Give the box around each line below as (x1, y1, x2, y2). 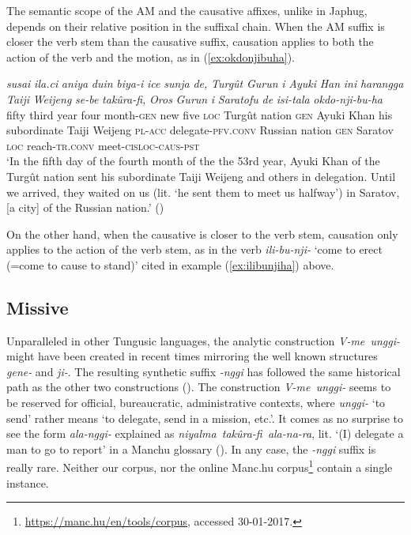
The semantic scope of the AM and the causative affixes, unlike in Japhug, (6, 2, 368, 18)
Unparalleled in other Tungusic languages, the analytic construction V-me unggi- (6, 332, 401, 349)
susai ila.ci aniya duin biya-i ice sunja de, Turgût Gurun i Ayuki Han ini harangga (6, 75, 404, 92)
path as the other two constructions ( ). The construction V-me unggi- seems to (6, 379, 391, 395)
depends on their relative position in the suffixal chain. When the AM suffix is (6, 17, 385, 34)
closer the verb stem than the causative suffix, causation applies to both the (6, 33, 374, 50)
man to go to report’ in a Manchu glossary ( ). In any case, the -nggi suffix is (6, 440, 376, 457)
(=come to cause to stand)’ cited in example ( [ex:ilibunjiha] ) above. (6, 256, 334, 273)
